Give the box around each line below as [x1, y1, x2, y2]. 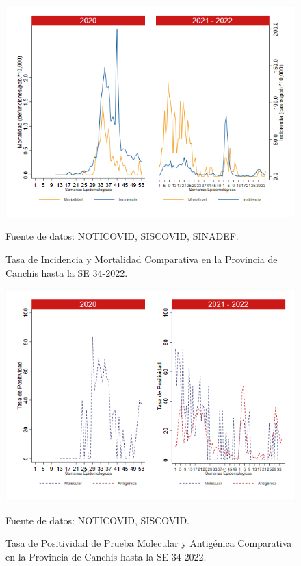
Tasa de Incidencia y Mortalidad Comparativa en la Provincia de [5, 252, 278, 267]
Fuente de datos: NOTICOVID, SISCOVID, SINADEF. [5, 229, 239, 243]
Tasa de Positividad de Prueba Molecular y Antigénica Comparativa [5, 536, 292, 550]
